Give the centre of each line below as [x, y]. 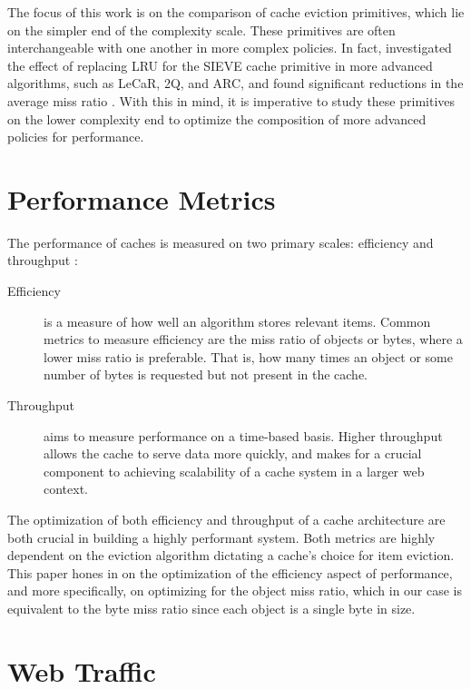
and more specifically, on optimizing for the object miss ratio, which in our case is [235, 591]
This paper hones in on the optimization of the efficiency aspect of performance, [230, 572]
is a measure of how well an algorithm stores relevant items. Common [237, 321]
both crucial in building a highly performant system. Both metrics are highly [221, 537]
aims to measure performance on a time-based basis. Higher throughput [243, 435]
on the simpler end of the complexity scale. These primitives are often [201, 30]
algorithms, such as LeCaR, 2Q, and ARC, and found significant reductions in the [235, 83]
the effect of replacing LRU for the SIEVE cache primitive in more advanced [220, 65]
